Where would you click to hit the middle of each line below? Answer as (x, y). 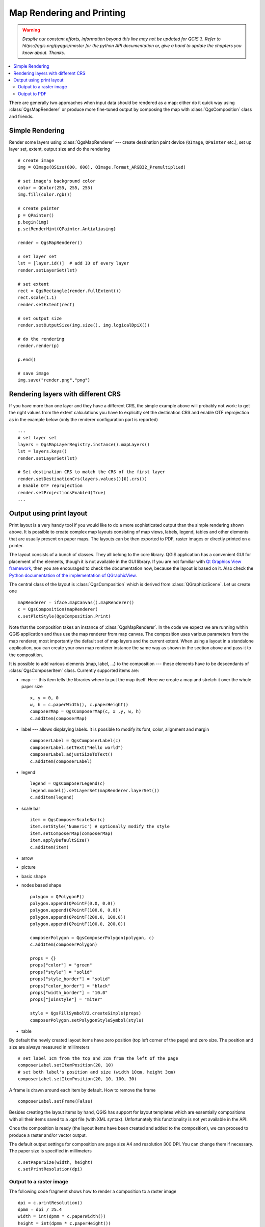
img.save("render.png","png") (54, 380)
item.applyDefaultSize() (60, 840)
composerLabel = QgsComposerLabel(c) (76, 741)
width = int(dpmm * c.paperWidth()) (62, 1216)
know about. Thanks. (44, 53)
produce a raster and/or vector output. (48, 1135)
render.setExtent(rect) (46, 305)
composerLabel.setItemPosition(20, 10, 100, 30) (77, 1079)
